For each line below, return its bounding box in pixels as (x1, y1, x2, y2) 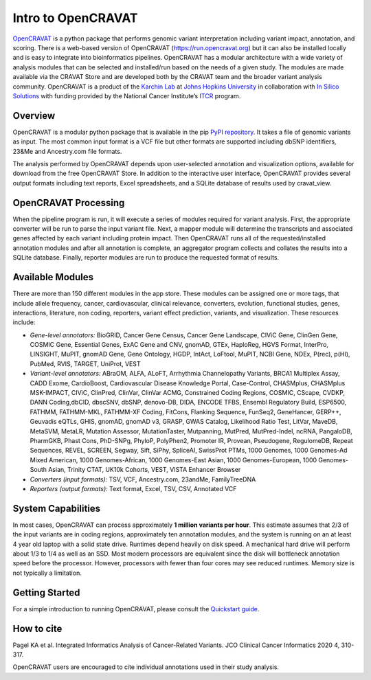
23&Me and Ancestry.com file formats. (12, 147, 122, 155)
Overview (12, 110, 56, 122)
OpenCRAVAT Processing (12, 196, 125, 209)
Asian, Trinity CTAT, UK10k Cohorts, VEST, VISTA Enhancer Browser (48, 466, 241, 474)
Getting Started (12, 587, 80, 598)
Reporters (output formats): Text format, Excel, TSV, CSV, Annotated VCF (30, 484, 237, 492)
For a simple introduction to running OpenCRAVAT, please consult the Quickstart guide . (12, 604, 260, 613)
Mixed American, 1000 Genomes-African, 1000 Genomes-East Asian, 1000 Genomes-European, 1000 (30, 455, 317, 464)
